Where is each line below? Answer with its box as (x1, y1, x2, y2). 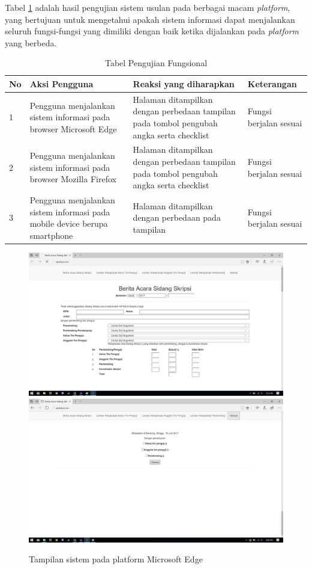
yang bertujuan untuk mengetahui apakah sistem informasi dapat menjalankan (5, 13, 295, 25)
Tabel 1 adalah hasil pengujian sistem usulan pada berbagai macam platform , (5, 1, 290, 13)
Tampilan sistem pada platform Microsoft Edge (29, 553, 203, 565)
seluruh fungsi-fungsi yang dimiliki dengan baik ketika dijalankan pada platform (5, 25, 299, 37)
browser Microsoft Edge (29, 122, 117, 135)
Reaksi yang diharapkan (133, 77, 235, 90)
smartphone (29, 229, 73, 241)
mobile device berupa (29, 217, 108, 230)
